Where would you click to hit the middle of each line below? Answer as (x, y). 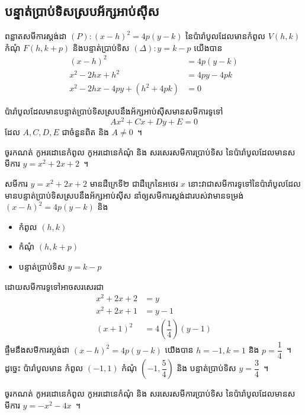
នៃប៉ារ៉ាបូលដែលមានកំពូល (226, 36)
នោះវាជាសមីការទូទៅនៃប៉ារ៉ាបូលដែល (245, 183)
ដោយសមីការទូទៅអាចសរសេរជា (54, 286)
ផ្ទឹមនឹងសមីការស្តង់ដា (37, 349)
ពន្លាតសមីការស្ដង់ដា (36, 36)
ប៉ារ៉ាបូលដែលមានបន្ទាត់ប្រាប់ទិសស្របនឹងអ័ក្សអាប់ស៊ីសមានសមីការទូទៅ (114, 111)
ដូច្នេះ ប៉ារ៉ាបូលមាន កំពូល (44, 368)
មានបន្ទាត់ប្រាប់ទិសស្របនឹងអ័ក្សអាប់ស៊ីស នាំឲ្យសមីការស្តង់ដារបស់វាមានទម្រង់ (124, 195)
